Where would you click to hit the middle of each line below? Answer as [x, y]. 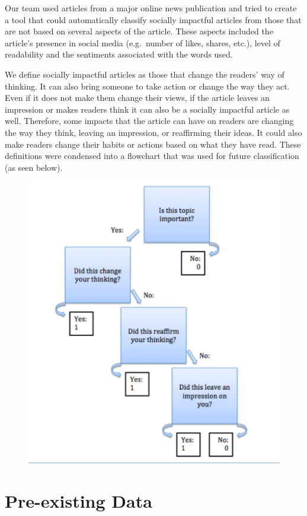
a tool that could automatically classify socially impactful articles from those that [153, 19]
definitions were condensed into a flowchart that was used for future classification [152, 156]
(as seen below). [34, 167]
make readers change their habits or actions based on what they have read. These [153, 144]
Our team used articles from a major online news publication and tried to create [151, 8]
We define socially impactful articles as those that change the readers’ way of [145, 74]
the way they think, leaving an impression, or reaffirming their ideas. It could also [153, 132]
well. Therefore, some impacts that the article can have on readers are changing [149, 121]
